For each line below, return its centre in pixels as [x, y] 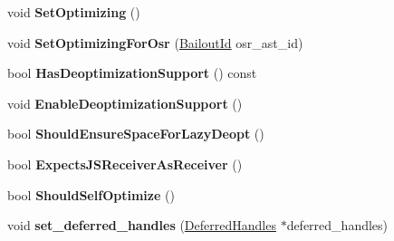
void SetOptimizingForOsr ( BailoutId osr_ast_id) [155, 42]
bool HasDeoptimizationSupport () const [132, 73]
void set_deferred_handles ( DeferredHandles [142, 225]
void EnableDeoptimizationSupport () [125, 103]
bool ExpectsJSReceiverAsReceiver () [125, 164]
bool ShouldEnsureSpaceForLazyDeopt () [136, 134]
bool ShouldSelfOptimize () [91, 194]
